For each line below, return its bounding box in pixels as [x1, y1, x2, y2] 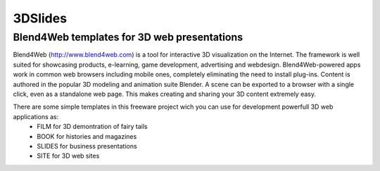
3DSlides [13, 11, 67, 26]
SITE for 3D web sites [37, 151, 100, 160]
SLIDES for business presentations [37, 142, 137, 150]
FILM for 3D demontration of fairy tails [37, 123, 148, 131]
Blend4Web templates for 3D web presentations [13, 31, 243, 43]
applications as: [13, 112, 59, 121]
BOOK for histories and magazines [37, 132, 137, 140]
